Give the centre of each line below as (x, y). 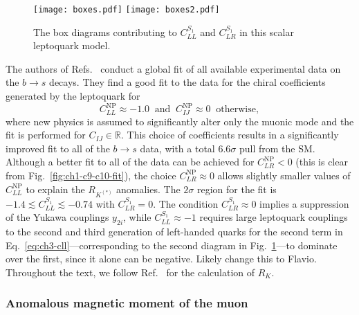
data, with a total (177, 148)
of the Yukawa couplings (57, 217)
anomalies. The (148, 189)
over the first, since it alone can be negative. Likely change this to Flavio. (161, 259)
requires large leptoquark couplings (274, 217)
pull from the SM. (277, 148)
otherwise (236, 110)
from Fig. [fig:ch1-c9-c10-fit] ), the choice (91, 175)
